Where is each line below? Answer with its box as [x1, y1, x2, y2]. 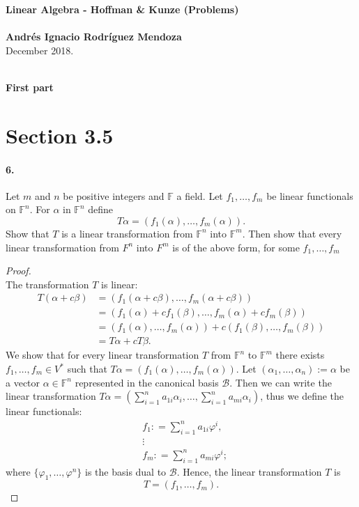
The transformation [6, 276, 89, 291]
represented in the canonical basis [75, 375, 219, 389]
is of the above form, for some [172, 240, 300, 254]
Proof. [6, 263, 31, 278]
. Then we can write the [229, 375, 332, 389]
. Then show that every [242, 226, 342, 240]
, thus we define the [260, 389, 344, 403]
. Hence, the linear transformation [176, 464, 322, 478]
